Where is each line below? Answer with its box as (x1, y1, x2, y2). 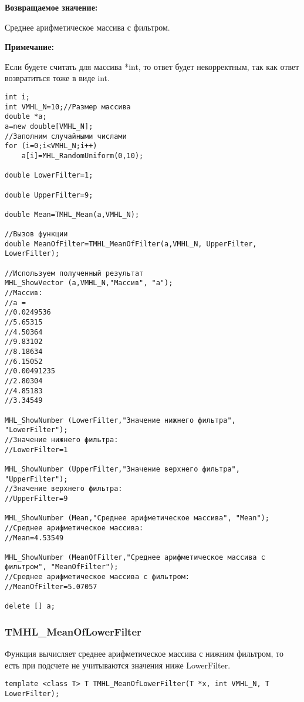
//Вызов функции (5, 230, 68, 239)
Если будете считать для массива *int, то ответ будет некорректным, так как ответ (5, 60, 299, 72)
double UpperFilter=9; (5, 190, 93, 199)
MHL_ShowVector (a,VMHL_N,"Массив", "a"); (5, 279, 173, 288)
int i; (5, 92, 30, 101)
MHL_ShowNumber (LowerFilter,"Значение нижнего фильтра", (5, 416, 236, 424)
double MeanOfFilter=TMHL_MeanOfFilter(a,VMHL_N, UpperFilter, (5, 239, 257, 248)
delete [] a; (5, 602, 55, 611)
